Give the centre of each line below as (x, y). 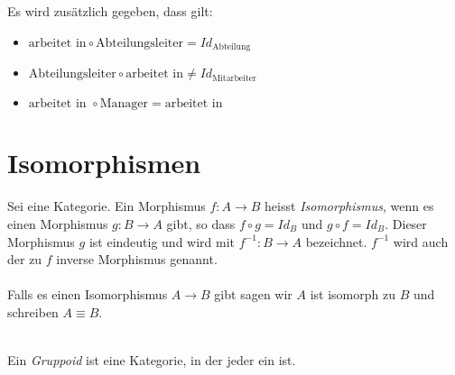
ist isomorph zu (353, 294)
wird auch (421, 241)
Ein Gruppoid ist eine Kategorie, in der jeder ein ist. (152, 360)
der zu (25, 259)
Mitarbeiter (234, 78)
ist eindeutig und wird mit (162, 241)
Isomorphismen (104, 163)
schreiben (33, 311)
